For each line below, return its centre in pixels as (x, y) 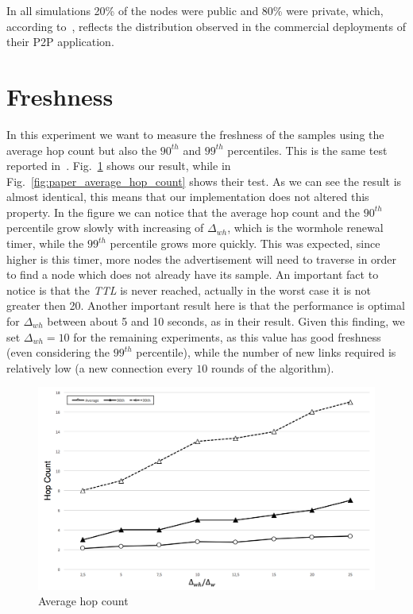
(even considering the (58, 352)
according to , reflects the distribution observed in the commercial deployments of (206, 26)
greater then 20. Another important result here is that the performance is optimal (206, 305)
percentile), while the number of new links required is (266, 352)
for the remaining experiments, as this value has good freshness (227, 336)
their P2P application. (60, 42)
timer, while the (45, 243)
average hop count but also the (82, 150)
